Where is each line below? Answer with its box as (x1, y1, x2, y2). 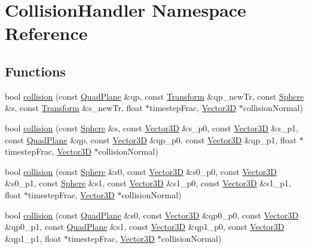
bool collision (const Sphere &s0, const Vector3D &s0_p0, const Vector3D (5, 165, 277, 177)
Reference (5, 21, 88, 45)
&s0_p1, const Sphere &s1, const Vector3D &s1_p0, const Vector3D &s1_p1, (5, 177, 292, 189)
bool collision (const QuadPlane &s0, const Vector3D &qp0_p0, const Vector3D (5, 208, 299, 221)
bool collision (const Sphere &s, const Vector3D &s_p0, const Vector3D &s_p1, (5, 121, 299, 134)
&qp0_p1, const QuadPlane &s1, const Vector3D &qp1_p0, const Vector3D (5, 220, 284, 233)
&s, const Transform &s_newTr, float (5, 102, 143, 114)
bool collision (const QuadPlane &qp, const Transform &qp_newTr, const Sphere (5, 90, 304, 102)
